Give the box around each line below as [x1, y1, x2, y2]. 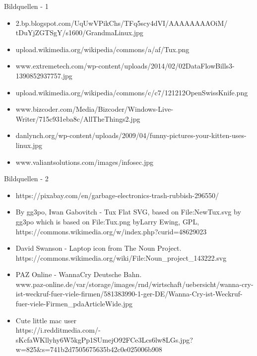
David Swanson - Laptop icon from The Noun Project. [15, 243, 182, 253]
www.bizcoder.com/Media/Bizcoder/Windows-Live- [15, 104, 173, 114]
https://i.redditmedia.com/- [15, 325, 101, 335]
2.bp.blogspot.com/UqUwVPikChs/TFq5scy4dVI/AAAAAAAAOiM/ [15, 17, 228, 28]
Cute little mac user [15, 315, 77, 325]
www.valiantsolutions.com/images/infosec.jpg [15, 156, 153, 167]
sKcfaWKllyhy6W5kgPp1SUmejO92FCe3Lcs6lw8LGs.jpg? [15, 334, 193, 345]
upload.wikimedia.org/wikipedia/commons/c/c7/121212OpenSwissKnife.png [15, 87, 248, 97]
